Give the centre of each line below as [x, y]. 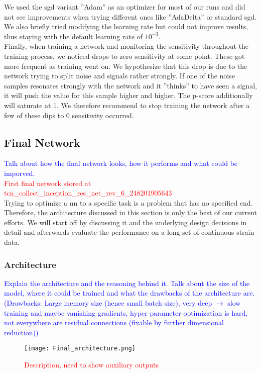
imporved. [20, 173]
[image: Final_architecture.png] [80, 349]
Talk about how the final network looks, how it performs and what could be [121, 163]
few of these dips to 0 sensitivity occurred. [69, 115]
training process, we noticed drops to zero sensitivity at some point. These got [124, 56]
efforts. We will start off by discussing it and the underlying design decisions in [125, 222]
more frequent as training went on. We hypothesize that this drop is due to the [126, 66]
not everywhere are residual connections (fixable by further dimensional [114, 322]
